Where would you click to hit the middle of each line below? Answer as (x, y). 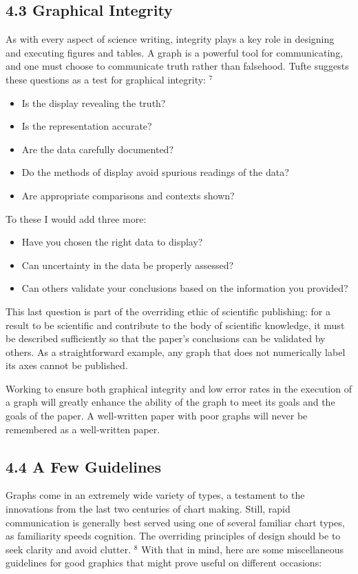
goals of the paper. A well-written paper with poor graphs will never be (157, 416)
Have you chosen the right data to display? (112, 242)
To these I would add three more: (76, 218)
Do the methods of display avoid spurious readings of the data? (155, 172)
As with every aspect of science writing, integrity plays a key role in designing (170, 39)
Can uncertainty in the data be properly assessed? (128, 265)
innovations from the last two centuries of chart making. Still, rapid (148, 509)
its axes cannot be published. (67, 365)
